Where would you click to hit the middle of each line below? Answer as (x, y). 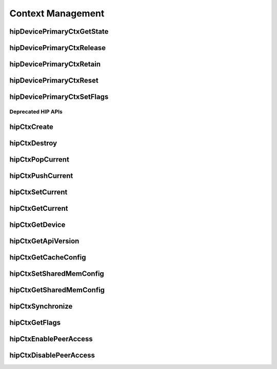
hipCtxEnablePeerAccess (51, 339)
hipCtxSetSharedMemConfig (57, 274)
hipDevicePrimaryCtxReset (54, 81)
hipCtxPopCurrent (39, 159)
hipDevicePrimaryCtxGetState (59, 31)
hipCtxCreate (31, 127)
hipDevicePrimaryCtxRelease (58, 48)
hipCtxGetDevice (37, 224)
